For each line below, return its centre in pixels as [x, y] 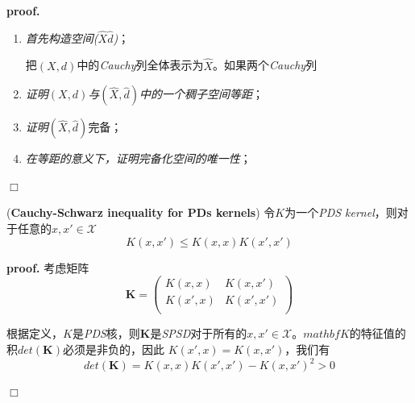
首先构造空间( [62, 37]
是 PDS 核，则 [106, 333]
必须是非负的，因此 [113, 349]
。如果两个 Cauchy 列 [265, 65]
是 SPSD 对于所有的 [199, 333]
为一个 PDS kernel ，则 [341, 212]
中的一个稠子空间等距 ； [201, 94]
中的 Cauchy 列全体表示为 [140, 65]
